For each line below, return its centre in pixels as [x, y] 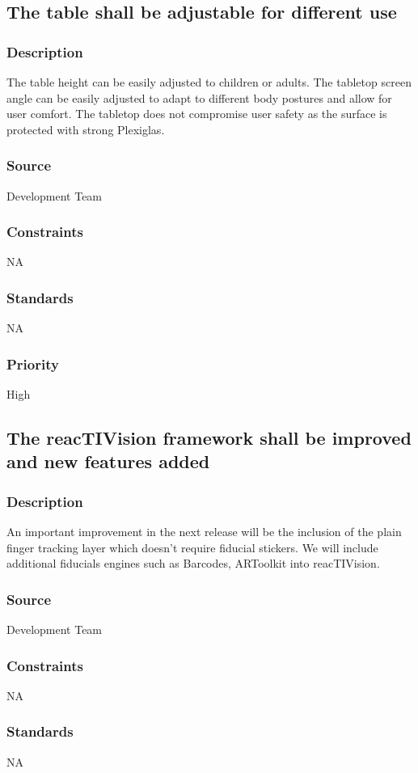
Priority [33, 363]
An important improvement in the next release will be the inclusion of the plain [204, 532]
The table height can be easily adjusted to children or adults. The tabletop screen [209, 82]
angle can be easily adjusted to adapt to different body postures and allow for [199, 97]
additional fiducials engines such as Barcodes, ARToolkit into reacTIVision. [193, 563]
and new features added [108, 461]
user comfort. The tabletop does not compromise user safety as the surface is [197, 114]
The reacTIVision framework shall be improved [209, 438]
